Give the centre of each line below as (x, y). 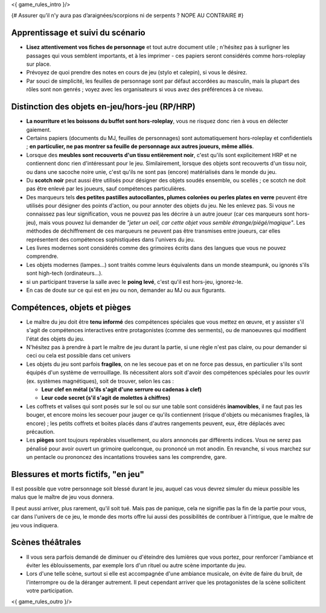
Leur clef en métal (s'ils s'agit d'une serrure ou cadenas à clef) (122, 389)
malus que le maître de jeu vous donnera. (62, 497)
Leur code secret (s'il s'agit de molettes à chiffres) (106, 398)
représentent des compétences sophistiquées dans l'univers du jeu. (111, 239)
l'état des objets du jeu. (55, 339)
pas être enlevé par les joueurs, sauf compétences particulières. (106, 189)
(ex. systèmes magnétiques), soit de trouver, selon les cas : (100, 381)
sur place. (39, 64)
